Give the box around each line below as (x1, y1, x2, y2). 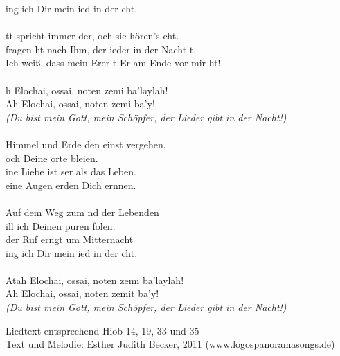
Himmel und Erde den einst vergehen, (6, 136, 166, 151)
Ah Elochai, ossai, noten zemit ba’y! (6, 286, 159, 301)
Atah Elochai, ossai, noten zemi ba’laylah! (6, 272, 184, 287)
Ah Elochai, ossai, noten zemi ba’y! (6, 96, 155, 111)
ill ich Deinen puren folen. (6, 218, 116, 233)
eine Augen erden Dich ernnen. (6, 177, 136, 192)
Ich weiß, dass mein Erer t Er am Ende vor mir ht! (6, 55, 221, 70)
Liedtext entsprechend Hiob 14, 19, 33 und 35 (6, 323, 199, 337)
